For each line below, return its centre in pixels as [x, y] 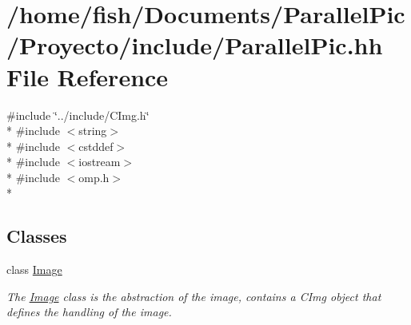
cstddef [96, 146]
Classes [37, 236]
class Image [34, 270]
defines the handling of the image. [89, 312]
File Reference [88, 76]
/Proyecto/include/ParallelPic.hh [195, 45]
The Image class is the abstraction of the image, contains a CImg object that [194, 296]
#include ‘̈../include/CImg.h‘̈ [78, 115]
